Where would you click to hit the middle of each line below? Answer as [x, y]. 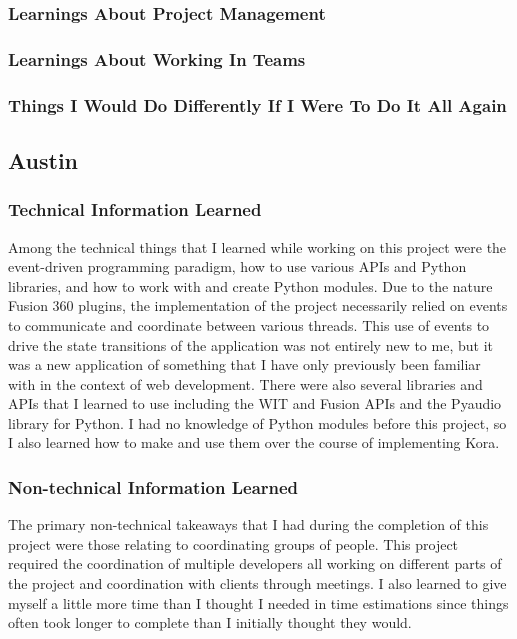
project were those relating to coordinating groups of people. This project [233, 543]
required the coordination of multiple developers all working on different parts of [255, 563]
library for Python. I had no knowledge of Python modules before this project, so [257, 422]
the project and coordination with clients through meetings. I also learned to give [257, 583]
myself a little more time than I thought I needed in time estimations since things [258, 602]
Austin [43, 159]
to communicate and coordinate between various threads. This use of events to [249, 324]
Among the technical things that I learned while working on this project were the [257, 246]
